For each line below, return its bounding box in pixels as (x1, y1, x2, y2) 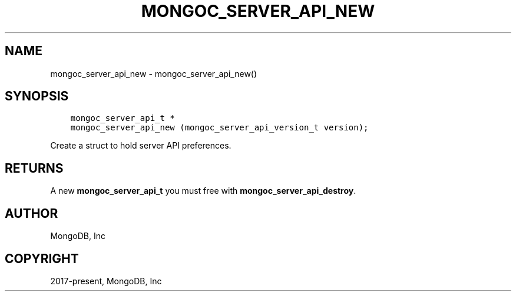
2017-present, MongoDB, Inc (50, 275, 162, 286)
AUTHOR (5, 206, 58, 221)
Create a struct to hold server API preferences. (50, 140, 231, 151)
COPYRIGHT (5, 251, 79, 266)
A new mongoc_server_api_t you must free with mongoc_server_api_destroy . (50, 186, 356, 196)
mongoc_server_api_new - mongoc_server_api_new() (50, 68, 257, 79)
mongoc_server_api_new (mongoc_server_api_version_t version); (70, 123, 369, 133)
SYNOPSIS (5, 89, 69, 104)
